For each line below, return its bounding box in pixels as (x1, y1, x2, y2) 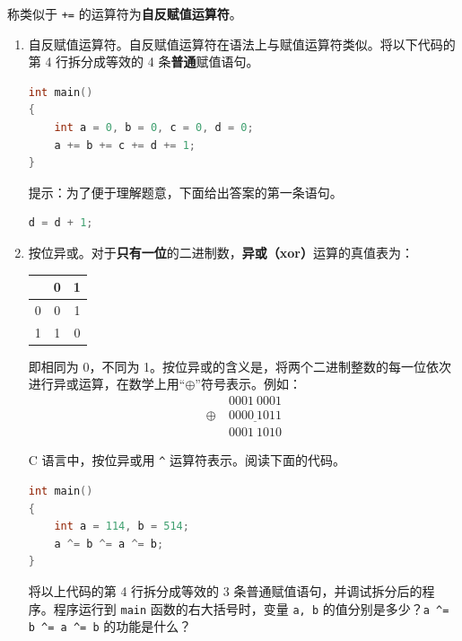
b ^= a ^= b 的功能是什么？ (28, 617, 192, 636)
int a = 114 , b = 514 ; (54, 520, 189, 533)
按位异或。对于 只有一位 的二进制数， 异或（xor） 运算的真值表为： (28, 243, 414, 261)
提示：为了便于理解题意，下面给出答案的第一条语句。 (28, 182, 343, 201)
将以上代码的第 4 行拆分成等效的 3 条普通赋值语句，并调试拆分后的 (28, 582, 423, 600)
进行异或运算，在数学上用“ (28, 374, 186, 393)
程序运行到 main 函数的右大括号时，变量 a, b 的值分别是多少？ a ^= (53, 599, 449, 618)
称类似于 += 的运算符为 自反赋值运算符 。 (7, 4, 242, 22)
